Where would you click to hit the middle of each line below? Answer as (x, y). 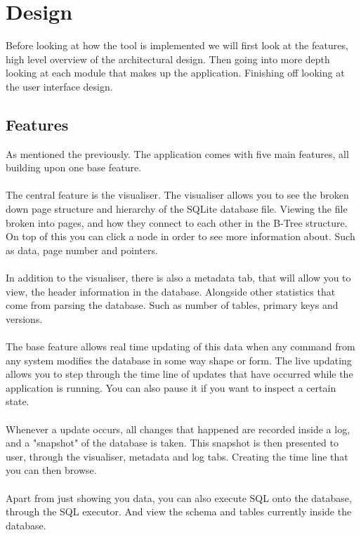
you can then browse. (51, 470)
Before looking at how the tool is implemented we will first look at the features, (177, 45)
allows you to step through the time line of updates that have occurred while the (179, 374)
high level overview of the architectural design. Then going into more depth (168, 59)
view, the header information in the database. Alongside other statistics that (171, 291)
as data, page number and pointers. (82, 250)
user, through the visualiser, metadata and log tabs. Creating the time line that (177, 456)
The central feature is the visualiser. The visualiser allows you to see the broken (177, 195)
